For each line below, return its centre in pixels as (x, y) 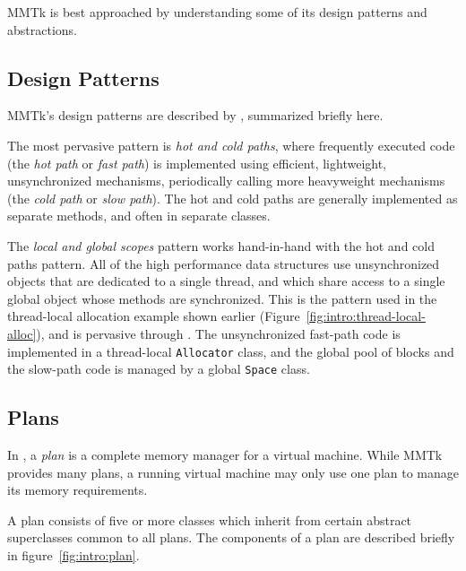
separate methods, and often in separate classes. (139, 216)
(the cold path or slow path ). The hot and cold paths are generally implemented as (233, 198)
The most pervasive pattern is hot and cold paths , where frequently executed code (231, 145)
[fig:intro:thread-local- (366, 316)
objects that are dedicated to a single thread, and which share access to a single (226, 281)
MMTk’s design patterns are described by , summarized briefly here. (195, 115)
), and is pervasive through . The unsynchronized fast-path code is (218, 333)
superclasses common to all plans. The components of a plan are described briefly (231, 537)
